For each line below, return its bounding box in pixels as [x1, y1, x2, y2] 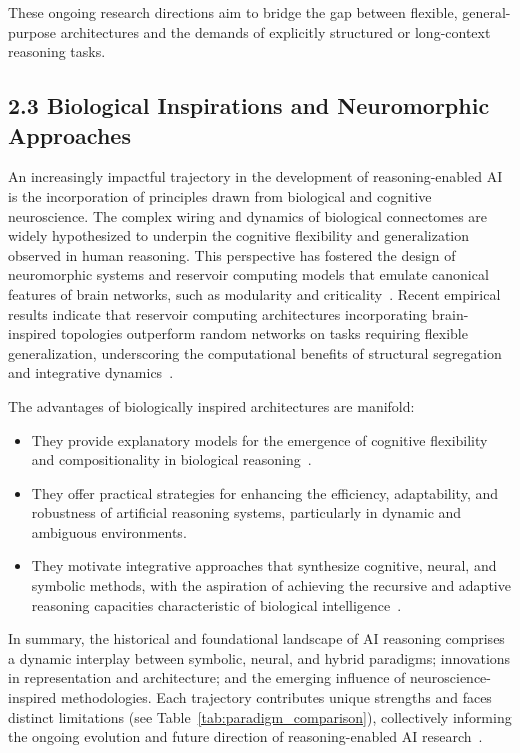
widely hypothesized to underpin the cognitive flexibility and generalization [8, 225, 470, 246]
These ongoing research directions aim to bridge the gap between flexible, [8, 2, 458, 22]
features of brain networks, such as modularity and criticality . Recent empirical [8, 283, 501, 304]
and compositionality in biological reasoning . [31, 449, 312, 470]
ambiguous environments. [31, 521, 187, 542]
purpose [8, 21, 56, 42]
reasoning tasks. [8, 41, 106, 62]
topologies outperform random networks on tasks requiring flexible [61, 323, 468, 344]
